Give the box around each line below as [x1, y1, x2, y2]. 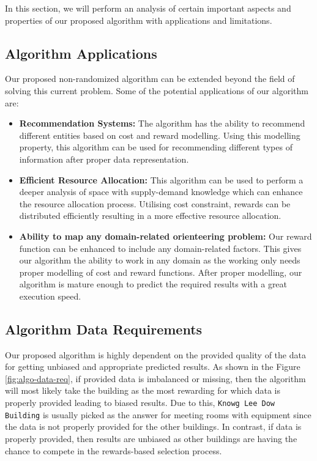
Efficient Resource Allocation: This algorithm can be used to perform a [19, 173, 304, 186]
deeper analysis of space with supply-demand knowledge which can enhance [19, 185, 303, 198]
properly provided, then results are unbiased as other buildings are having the [5, 432, 297, 444]
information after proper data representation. [19, 152, 189, 165]
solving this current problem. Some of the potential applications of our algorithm [5, 84, 308, 97]
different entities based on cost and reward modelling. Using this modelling [19, 128, 300, 141]
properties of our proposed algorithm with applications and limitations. [5, 13, 272, 26]
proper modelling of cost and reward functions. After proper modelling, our [19, 265, 302, 278]
